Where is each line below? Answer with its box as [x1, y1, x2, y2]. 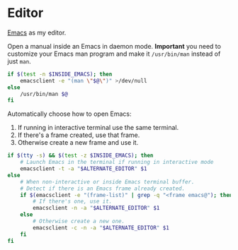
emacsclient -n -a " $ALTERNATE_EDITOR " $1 [33, 205, 160, 212]
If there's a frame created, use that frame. [17, 131, 140, 139]
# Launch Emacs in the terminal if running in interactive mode [20, 159, 214, 166]
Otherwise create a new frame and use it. [17, 138, 139, 147]
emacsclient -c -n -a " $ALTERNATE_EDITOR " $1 [33, 224, 170, 231]
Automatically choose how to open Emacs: [7, 109, 132, 118]
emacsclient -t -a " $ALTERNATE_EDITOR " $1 [20, 165, 147, 172]
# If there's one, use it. [33, 198, 113, 206]
